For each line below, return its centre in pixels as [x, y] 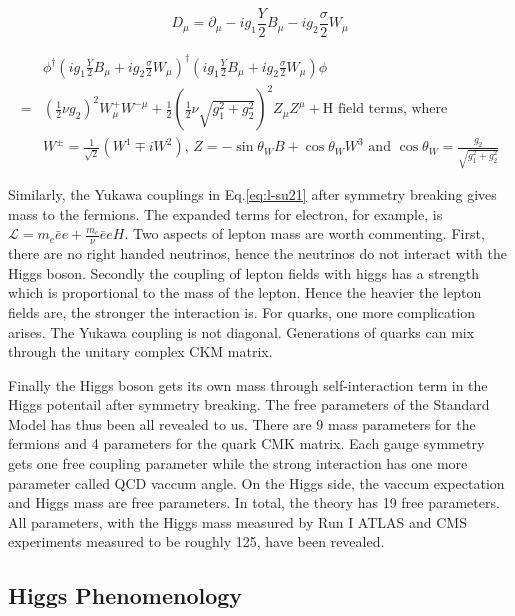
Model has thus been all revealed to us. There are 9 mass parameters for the [242, 423]
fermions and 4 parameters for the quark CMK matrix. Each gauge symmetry [246, 443]
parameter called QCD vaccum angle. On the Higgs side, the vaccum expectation [256, 482]
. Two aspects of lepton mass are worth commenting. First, [304, 233]
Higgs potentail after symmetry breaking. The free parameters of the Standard [249, 404]
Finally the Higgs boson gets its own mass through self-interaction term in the [248, 384]
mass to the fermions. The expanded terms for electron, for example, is [225, 213]
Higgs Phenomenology [125, 595]
